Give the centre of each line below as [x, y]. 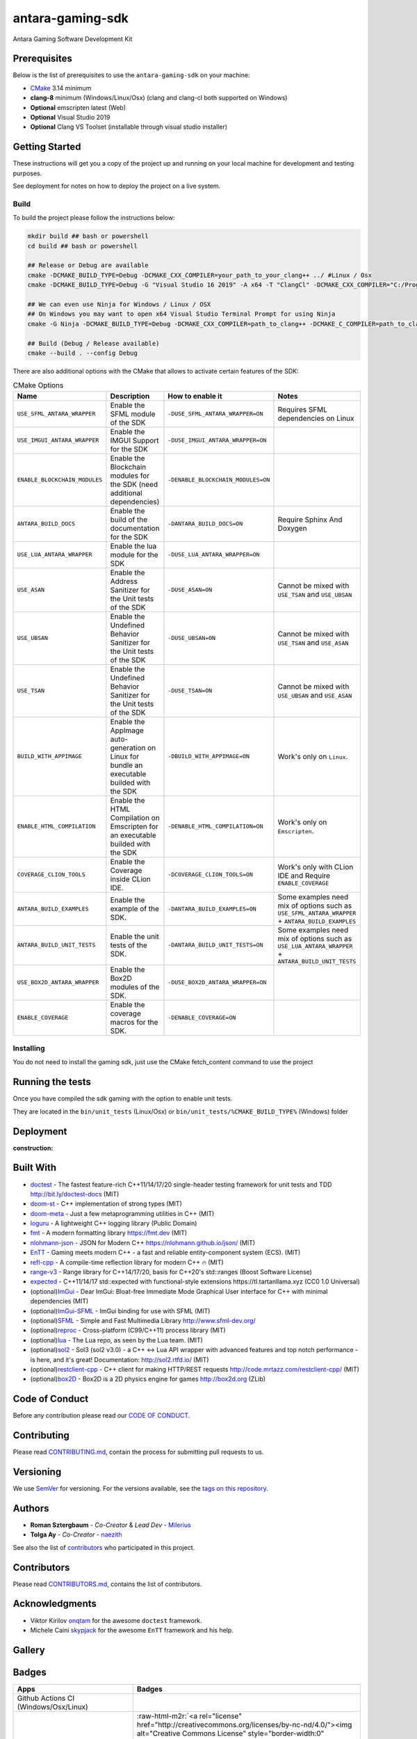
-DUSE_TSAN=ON [190, 691]
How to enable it [195, 396]
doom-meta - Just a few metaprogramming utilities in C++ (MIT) [122, 1213]
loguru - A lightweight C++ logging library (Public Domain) [114, 1224]
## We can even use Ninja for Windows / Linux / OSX [119, 304]
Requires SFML [303, 409]
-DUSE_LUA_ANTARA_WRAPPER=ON [214, 555]
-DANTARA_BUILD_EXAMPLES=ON [212, 909]
